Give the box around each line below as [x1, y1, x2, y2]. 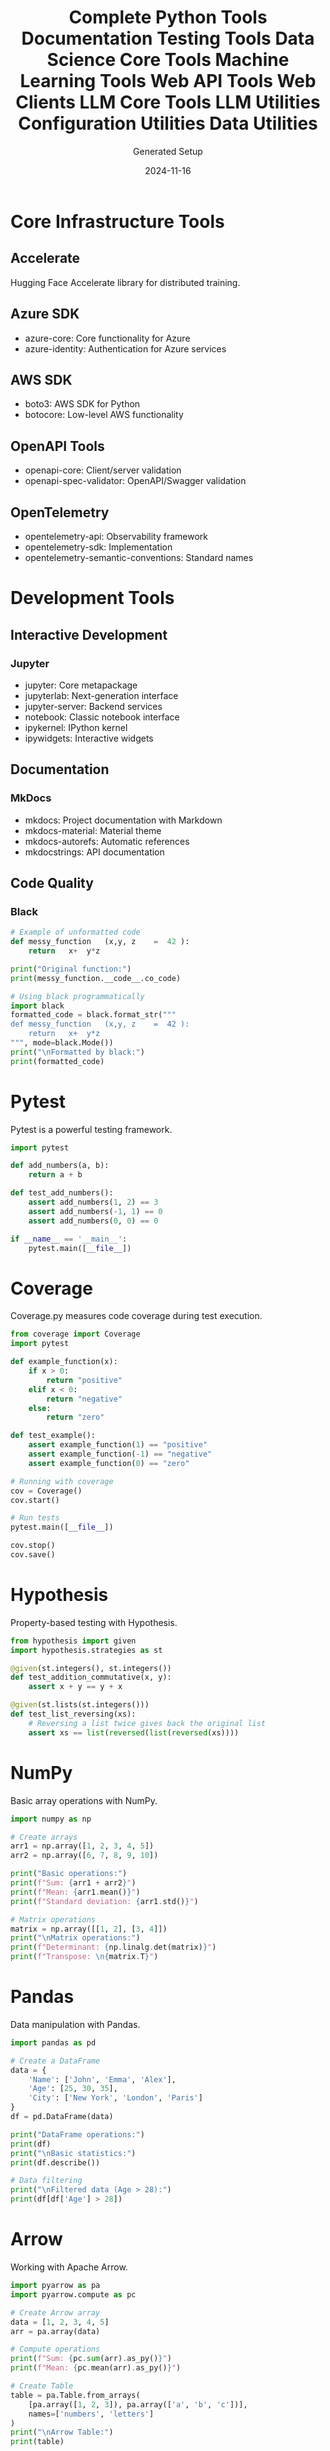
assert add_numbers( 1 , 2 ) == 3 [28, 1197, 159, 1208]
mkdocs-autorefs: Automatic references [24, 835, 190, 847]
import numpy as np [10, 1814, 92, 1824]
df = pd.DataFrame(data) [10, 2112, 114, 2122]
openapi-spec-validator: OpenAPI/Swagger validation [24, 475, 247, 487]
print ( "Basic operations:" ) [10, 1869, 128, 1879]
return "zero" [46, 1412, 105, 1423]
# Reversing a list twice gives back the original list [28, 1718, 267, 1728]
